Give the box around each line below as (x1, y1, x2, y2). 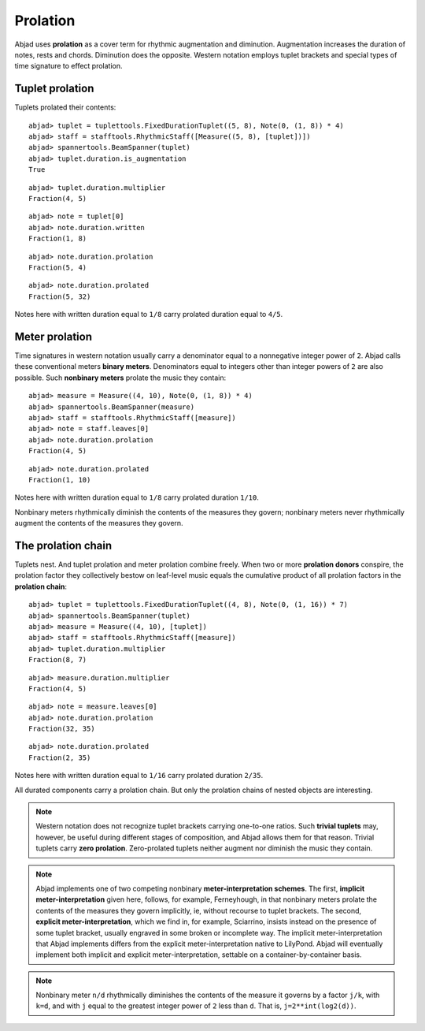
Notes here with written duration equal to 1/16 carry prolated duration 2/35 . (14, 771, 264, 780)
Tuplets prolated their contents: (14, 102, 116, 112)
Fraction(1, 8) (28, 234, 87, 244)
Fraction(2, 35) (28, 753, 91, 762)
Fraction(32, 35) (28, 724, 95, 733)
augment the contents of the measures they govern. (14, 519, 184, 528)
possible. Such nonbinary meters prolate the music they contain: (14, 373, 227, 382)
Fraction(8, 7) (28, 655, 87, 664)
